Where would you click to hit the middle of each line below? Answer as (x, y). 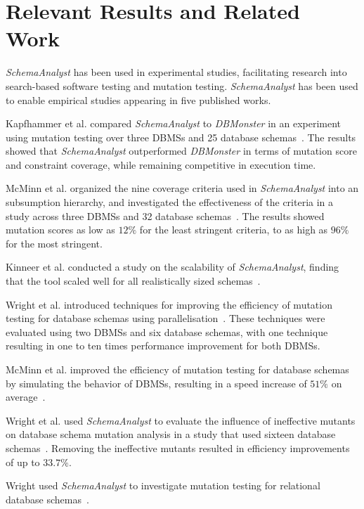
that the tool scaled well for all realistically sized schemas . (133, 281)
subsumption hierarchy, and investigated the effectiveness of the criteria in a (170, 202)
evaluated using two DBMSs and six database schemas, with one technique (167, 331)
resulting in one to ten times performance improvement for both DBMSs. (163, 346)
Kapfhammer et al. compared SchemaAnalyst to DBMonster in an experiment (174, 123)
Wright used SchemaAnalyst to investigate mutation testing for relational (163, 485)
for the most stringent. (54, 243)
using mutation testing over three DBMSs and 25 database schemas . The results (181, 137)
